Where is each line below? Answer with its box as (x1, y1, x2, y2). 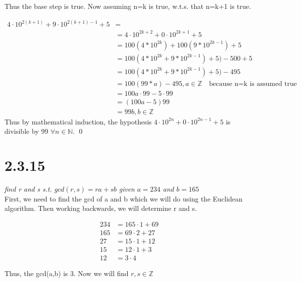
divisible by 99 (4, 126, 49, 136)
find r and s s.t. (4, 184, 52, 194)
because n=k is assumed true (209, 80, 297, 87)
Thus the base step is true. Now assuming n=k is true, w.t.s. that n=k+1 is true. (4, 1, 251, 11)
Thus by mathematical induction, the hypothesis (4, 116, 152, 126)
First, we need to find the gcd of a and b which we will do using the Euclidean (4, 193, 243, 203)
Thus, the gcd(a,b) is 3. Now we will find (4, 268, 129, 279)
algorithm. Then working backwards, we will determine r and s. (4, 203, 197, 213)
